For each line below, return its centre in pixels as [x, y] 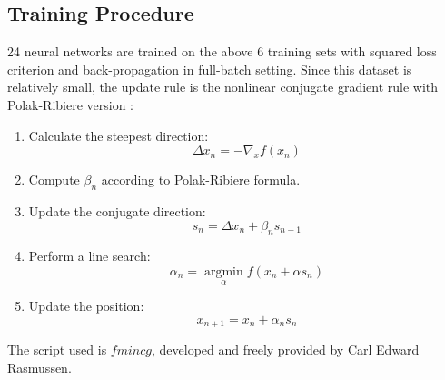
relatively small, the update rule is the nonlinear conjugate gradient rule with [223, 87]
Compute [54, 180]
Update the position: [86, 306]
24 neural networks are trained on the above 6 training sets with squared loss [222, 51]
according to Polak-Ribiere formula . [201, 180]
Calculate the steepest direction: [119, 135]
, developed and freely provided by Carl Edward [285, 350]
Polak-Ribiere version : [71, 104]
